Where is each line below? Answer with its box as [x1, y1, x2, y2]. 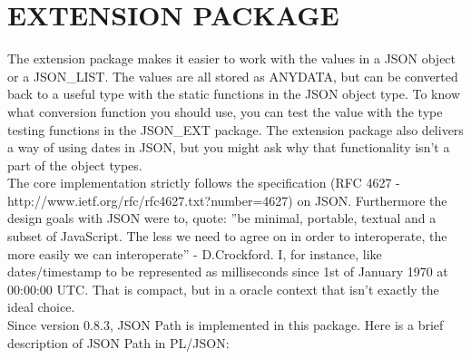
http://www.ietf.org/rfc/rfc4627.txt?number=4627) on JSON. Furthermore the [7, 190, 447, 209]
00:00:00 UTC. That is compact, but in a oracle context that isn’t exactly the [7, 279, 439, 298]
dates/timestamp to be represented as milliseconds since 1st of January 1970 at [7, 262, 448, 281]
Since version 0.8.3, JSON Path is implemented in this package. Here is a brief [7, 315, 444, 335]
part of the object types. [7, 155, 142, 174]
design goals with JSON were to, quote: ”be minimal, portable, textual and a [7, 209, 437, 228]
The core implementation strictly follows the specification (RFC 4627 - [7, 173, 400, 192]
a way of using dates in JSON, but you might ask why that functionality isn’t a [7, 138, 450, 157]
